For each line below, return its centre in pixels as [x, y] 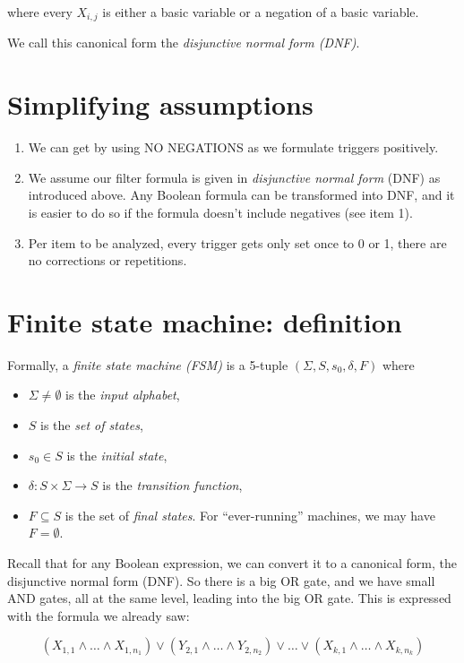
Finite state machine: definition [205, 321]
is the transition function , [172, 485]
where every [40, 12]
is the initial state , [117, 455]
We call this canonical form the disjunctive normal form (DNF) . [184, 43]
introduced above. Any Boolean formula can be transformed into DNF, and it [241, 195]
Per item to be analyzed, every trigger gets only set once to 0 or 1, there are [237, 242]
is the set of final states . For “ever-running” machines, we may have [250, 515]
